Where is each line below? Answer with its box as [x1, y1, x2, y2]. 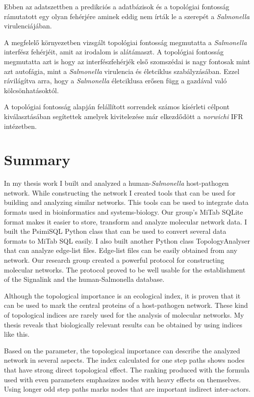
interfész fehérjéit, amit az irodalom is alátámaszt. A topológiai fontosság [4, 47, 224, 57]
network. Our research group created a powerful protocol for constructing [4, 255, 225, 265]
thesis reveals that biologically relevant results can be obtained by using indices [4, 319, 242, 329]
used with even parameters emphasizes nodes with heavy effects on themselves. [4, 374, 241, 384]
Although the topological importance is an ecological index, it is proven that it [4, 290, 241, 300]
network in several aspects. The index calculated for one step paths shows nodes [4, 355, 245, 365]
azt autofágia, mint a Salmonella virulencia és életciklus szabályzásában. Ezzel [4, 66, 240, 76]
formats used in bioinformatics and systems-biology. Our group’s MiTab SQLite [4, 207, 243, 217]
